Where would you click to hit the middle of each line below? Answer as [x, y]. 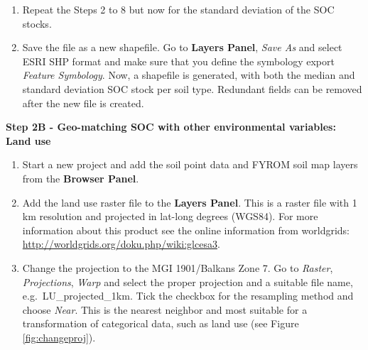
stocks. [37, 23]
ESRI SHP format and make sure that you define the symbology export [178, 61]
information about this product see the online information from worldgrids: [186, 230]
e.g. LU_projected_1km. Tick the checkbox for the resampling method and [188, 296]
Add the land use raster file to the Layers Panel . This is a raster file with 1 [190, 202]
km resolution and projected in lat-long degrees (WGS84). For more [170, 216]
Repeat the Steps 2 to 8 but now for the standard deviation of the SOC [178, 9]
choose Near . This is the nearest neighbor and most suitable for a [165, 309]
